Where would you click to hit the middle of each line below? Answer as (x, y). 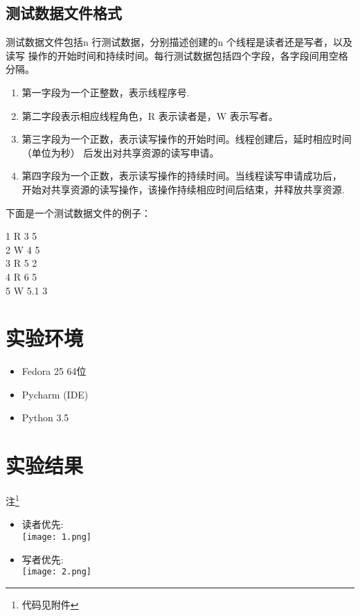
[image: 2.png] (57, 572)
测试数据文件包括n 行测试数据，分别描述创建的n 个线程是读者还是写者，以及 (179, 42)
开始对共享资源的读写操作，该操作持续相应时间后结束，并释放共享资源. (183, 189)
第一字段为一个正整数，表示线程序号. (106, 92)
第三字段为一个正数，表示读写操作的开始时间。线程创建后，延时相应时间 (187, 139)
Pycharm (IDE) (55, 394)
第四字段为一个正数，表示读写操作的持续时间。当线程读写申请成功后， (182, 176)
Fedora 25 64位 (54, 371)
